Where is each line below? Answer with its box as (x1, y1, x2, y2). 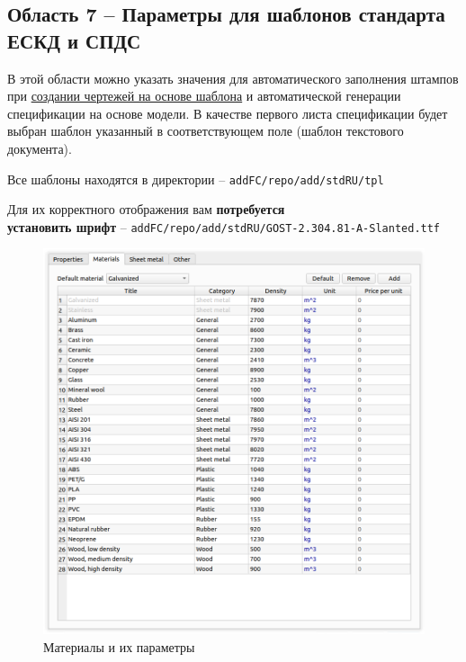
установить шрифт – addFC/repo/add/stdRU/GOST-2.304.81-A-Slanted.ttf (7, 217, 441, 236)
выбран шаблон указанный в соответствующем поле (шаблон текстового (7, 121, 404, 140)
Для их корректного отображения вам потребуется (7, 200, 285, 219)
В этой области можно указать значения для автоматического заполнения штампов (7, 68, 459, 87)
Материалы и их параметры (43, 637, 195, 656)
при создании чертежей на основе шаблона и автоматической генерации (7, 86, 401, 105)
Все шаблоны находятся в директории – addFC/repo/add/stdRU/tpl (7, 169, 384, 188)
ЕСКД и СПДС (7, 26, 141, 54)
